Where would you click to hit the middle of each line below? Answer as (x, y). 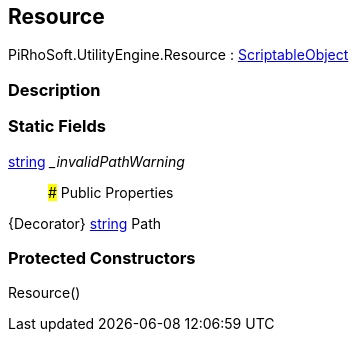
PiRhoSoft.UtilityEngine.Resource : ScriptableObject (178, 55)
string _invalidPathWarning (96, 161)
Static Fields (57, 126)
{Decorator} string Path (85, 223)
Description (54, 89)
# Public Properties (111, 192)
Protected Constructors (102, 257)
